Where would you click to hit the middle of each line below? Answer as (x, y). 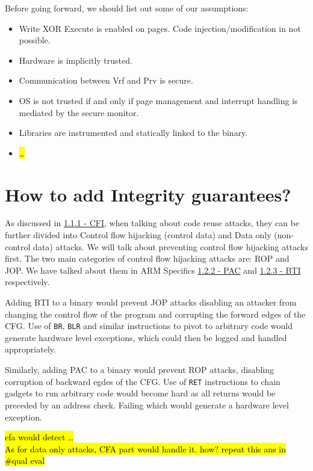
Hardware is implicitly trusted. (76, 60)
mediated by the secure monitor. (79, 112)
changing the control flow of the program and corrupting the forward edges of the (155, 314)
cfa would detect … (39, 437)
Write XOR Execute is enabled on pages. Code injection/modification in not (160, 28)
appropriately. (30, 349)
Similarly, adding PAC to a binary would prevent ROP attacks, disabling (139, 370)
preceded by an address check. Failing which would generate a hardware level (147, 405)
